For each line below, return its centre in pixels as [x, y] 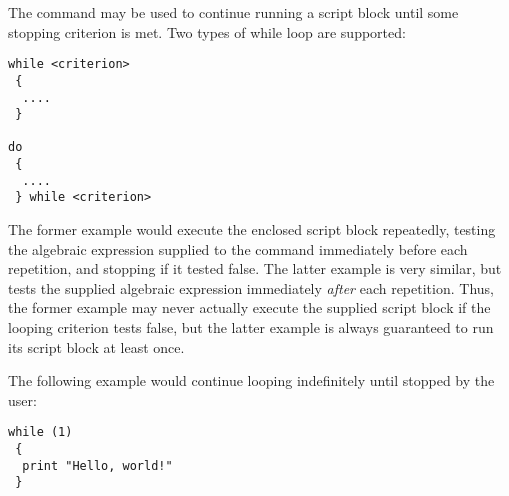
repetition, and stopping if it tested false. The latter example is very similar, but [255, 268]
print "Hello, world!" [97, 465]
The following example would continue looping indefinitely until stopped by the [251, 380]
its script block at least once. [96, 346]
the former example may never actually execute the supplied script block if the [249, 307]
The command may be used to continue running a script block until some [233, 12]
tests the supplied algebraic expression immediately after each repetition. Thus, [251, 287]
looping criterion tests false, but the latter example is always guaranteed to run [251, 327]
